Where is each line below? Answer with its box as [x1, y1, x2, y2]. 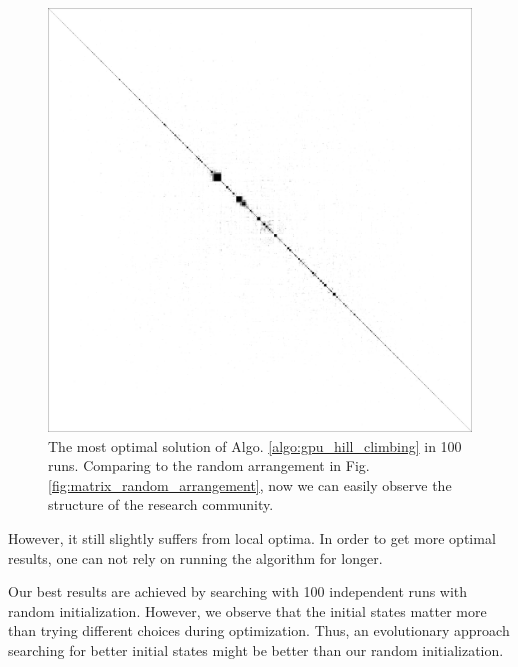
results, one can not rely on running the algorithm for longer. [8, 547, 383, 568]
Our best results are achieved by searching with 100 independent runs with [8, 581, 468, 602]
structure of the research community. [48, 494, 274, 515]
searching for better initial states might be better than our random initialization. [8, 639, 504, 660]
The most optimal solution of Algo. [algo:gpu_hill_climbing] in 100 [48, 435, 462, 456]
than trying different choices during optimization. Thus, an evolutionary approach [8, 620, 510, 641]
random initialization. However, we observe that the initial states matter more [8, 600, 487, 621]
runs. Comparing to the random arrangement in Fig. [48, 455, 370, 476]
